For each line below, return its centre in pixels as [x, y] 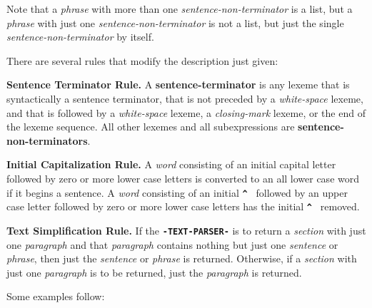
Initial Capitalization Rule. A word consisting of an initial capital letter [171, 164]
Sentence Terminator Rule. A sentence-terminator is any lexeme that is [178, 84]
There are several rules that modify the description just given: [142, 60]
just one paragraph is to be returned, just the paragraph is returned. [154, 272]
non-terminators [47, 140]
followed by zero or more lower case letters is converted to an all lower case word [183, 178]
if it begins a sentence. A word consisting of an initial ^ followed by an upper [177, 192]
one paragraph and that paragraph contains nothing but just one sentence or [172, 244]
